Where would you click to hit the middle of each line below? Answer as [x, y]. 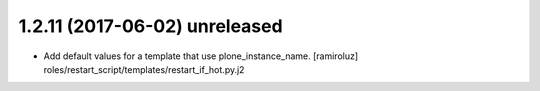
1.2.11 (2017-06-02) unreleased [151, 26]
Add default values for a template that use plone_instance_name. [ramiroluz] [201, 56]
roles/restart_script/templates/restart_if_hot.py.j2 [144, 69]
